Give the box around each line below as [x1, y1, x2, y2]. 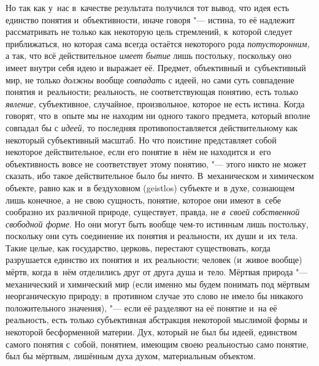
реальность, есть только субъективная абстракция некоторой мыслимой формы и [6, 313, 307, 326]
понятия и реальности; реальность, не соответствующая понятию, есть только [6, 85, 298, 98]
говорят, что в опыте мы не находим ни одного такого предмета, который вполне [6, 109, 310, 122]
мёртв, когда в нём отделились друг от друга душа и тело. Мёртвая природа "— [6, 265, 308, 278]
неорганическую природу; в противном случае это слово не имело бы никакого [6, 289, 303, 302]
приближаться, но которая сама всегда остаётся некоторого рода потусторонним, [6, 37, 310, 50]
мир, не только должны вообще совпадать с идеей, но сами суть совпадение [6, 73, 294, 86]
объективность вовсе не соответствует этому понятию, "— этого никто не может [6, 157, 307, 170]
